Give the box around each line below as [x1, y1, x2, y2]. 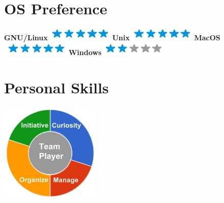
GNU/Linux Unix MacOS [4, 32, 220, 43]
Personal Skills [4, 77, 109, 97]
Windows [68, 46, 102, 57]
